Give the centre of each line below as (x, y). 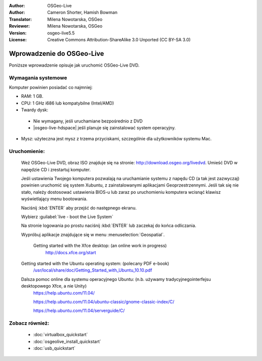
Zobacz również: (29, 323)
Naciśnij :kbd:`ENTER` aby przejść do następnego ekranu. (79, 208)
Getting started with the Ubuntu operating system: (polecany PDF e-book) (95, 263)
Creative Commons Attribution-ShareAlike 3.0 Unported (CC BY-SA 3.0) (119, 39)
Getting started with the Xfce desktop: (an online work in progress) (100, 246)
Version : (18, 33)
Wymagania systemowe (38, 78)
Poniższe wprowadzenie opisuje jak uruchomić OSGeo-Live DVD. (74, 65)
